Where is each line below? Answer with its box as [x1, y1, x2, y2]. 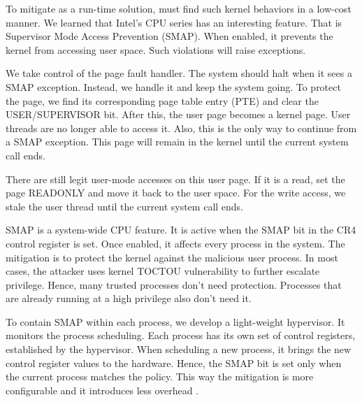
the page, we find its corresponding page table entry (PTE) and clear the [6, 93, 319, 108]
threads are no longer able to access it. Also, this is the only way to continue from [6, 120, 357, 135]
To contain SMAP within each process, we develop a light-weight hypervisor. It [6, 314, 345, 329]
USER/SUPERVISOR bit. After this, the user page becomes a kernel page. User [6, 107, 351, 122]
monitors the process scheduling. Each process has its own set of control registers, [6, 328, 356, 343]
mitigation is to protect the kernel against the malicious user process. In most [6, 250, 338, 264]
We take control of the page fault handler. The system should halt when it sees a [6, 66, 352, 80]
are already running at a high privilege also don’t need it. [6, 291, 252, 306]
